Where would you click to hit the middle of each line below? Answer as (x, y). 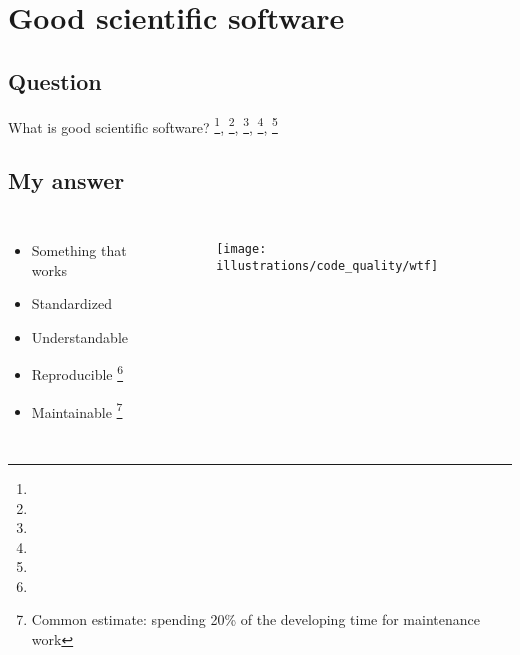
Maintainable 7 (77, 410)
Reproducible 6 (77, 373)
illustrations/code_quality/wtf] (327, 265)
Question (55, 80)
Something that (79, 250)
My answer (66, 180)
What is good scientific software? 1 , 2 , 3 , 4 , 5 (143, 125)
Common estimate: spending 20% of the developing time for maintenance (255, 619)
